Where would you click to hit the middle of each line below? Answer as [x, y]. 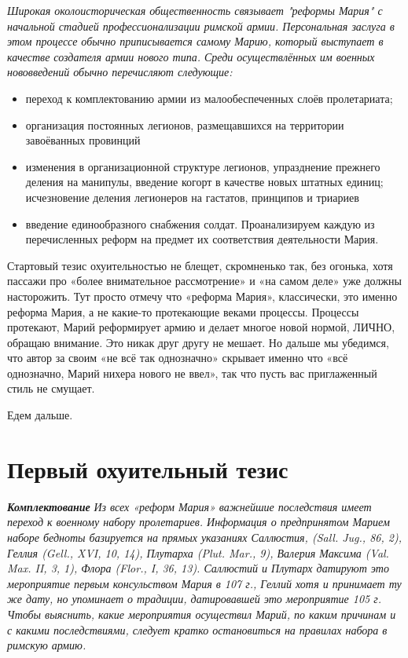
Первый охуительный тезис [148, 468]
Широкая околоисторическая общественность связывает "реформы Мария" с [195, 10]
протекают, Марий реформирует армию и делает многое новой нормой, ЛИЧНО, [201, 327]
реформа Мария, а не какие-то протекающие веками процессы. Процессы [183, 311]
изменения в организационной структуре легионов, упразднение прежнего [203, 166]
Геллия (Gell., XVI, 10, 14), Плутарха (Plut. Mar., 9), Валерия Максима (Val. [198, 552]
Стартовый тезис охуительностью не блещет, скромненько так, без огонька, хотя [200, 265]
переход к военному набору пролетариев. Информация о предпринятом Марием [198, 522]
